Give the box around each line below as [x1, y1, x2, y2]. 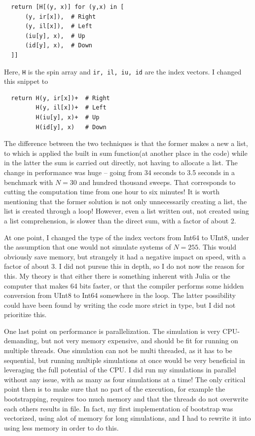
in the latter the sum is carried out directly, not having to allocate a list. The [4, 157, 238, 168]
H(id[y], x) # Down [36, 123, 107, 131]
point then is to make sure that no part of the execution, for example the [4, 384, 225, 394]
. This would [198, 242, 237, 252]
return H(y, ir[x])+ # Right [11, 94, 110, 102]
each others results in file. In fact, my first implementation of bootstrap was [4, 403, 233, 413]
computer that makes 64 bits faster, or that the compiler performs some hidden [4, 280, 244, 291]
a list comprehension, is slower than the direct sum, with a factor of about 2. [4, 215, 236, 225]
